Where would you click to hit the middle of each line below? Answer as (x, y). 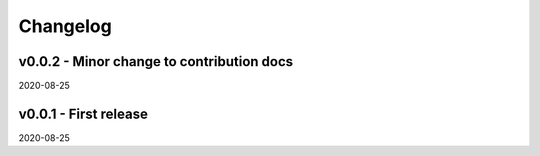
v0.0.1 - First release (83, 113)
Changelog (65, 26)
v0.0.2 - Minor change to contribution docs (156, 61)
